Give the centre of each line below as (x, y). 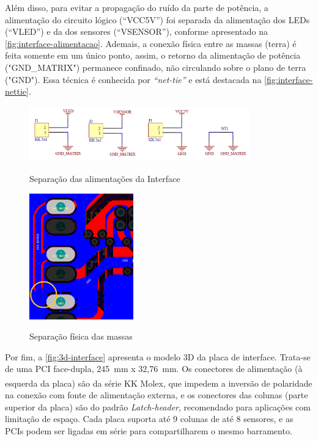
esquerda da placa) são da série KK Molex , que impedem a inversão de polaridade (159, 383)
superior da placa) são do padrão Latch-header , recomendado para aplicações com (158, 406)
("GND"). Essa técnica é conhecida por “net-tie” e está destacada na (133, 79)
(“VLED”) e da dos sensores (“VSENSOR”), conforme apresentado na (137, 31)
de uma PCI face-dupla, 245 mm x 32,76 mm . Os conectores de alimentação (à (154, 369)
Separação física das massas (81, 336)
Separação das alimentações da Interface (105, 178)
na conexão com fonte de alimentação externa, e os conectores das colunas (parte (157, 395)
